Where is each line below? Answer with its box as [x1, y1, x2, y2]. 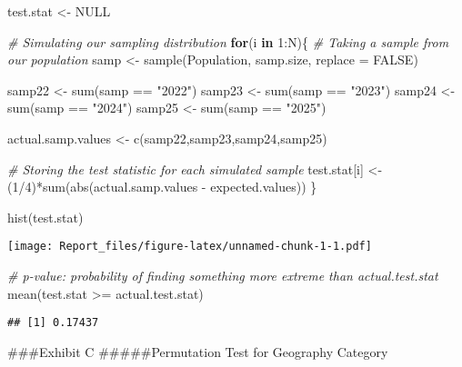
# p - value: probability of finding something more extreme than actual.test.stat [7, 266, 438, 284]
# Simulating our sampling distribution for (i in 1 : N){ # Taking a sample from [7, 32, 449, 51]
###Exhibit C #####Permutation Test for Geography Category [7, 342, 388, 361]
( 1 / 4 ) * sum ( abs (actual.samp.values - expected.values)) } [7, 177, 317, 196]
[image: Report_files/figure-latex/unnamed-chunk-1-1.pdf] [7, 240, 372, 253]
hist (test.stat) [7, 207, 84, 226]
